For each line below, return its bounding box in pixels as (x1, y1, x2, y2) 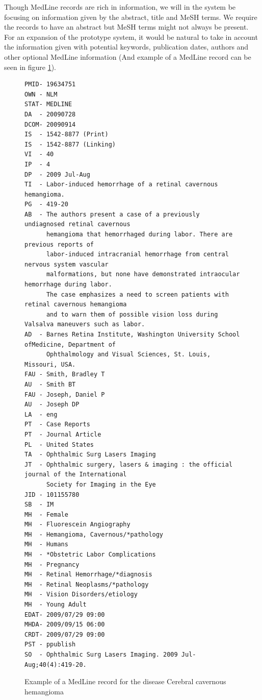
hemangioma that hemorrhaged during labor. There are (46, 231, 233, 238)
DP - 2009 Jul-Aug (24, 171, 90, 178)
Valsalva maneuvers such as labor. (24, 321, 145, 328)
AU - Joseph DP (24, 401, 80, 408)
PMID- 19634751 (24, 81, 76, 88)
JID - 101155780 (24, 491, 80, 498)
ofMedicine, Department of (24, 341, 116, 348)
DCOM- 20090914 (24, 120, 76, 128)
